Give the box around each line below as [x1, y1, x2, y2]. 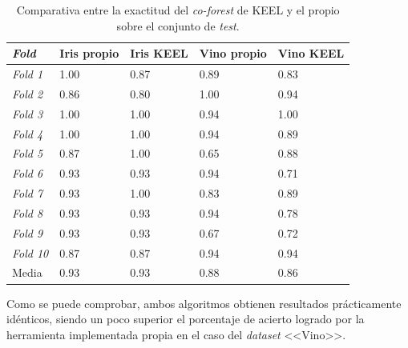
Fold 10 [12, 244, 49, 261]
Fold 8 [12, 204, 43, 221]
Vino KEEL [277, 45, 345, 62]
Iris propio [59, 45, 119, 62]
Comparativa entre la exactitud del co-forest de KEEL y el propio [16, 2, 340, 18]
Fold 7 [12, 185, 43, 202]
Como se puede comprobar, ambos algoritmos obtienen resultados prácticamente [6, 294, 402, 311]
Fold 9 [12, 224, 43, 241]
